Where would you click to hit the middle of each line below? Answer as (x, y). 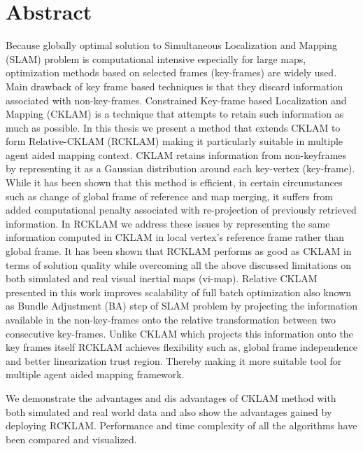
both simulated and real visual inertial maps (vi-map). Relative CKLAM (162, 278)
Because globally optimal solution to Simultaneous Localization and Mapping (171, 45)
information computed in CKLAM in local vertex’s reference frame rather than (175, 237)
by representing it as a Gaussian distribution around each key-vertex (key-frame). (180, 168)
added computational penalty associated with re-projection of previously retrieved (181, 210)
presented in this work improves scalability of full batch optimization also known (179, 292)
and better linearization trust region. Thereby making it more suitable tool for (174, 360)
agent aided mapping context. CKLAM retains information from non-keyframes (176, 154)
